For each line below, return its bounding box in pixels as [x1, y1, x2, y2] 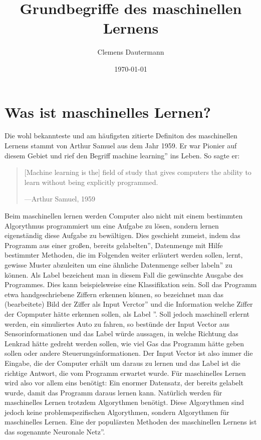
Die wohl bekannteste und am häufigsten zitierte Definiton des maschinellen [5, 130, 237, 141]
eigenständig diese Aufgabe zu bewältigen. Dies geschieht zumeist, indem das [5, 230, 240, 241]
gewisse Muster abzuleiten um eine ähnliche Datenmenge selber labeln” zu [5, 259, 232, 270]
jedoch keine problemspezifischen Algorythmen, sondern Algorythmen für [5, 406, 229, 417]
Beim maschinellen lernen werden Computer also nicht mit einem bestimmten [5, 210, 243, 221]
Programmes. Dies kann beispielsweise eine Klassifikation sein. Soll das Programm [5, 279, 257, 290]
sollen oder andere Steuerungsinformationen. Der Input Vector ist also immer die [5, 348, 253, 358]
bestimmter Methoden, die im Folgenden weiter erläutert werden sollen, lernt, [5, 250, 243, 260]
